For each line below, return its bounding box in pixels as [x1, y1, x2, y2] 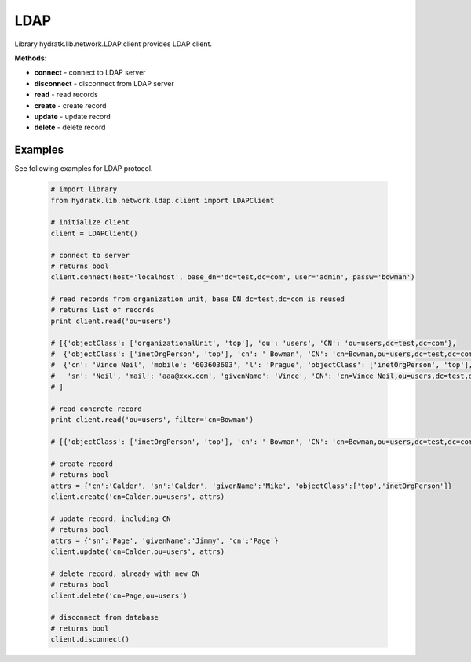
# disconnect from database [50, 613, 159, 622]
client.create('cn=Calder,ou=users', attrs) [50, 493, 225, 501]
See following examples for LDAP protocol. [14, 164, 153, 173]
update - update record [34, 111, 111, 121]
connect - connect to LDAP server [34, 67, 146, 78]
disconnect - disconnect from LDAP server [34, 78, 174, 88]
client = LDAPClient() [50, 228, 138, 238]
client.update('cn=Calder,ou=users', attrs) [50, 547, 225, 556]
